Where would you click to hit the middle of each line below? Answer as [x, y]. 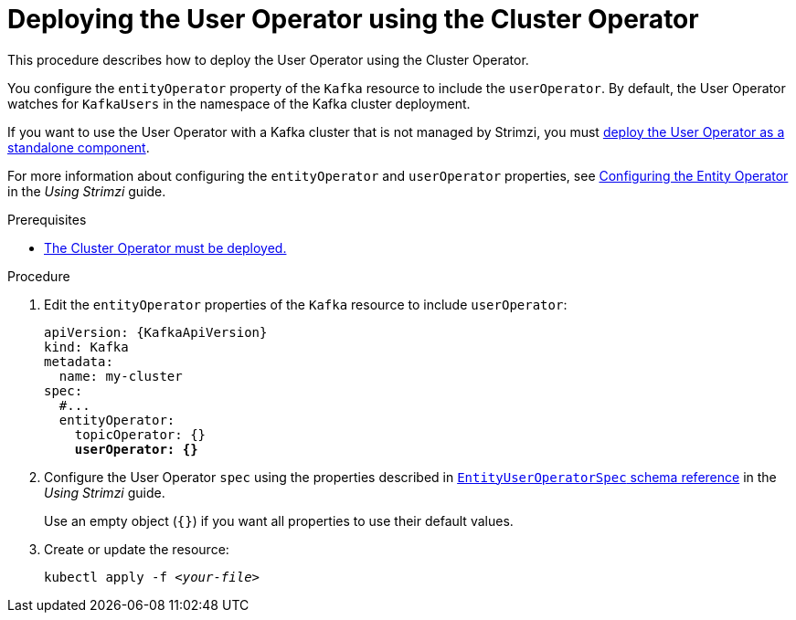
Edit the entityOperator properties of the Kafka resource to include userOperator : [306, 304]
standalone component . [79, 147]
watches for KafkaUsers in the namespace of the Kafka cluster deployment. [239, 103]
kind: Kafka [86, 347]
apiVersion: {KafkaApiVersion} [156, 332]
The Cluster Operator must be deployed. [165, 247]
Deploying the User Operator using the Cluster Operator [353, 19]
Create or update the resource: [137, 549]
